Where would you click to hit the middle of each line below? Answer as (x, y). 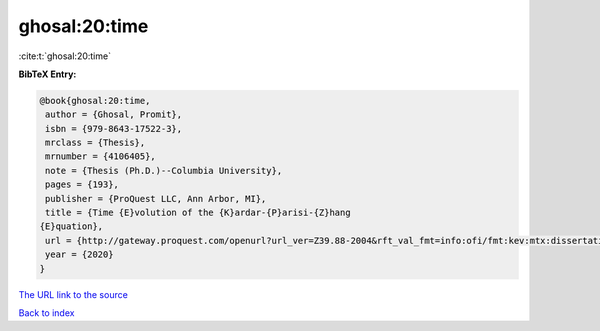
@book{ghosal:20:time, (95, 100)
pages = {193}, (82, 184)
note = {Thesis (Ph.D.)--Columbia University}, (164, 170)
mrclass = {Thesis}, (95, 143)
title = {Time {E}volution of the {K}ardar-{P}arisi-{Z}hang (198, 213)
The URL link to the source (73, 294)
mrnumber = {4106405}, (101, 156)
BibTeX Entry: (47, 74)
